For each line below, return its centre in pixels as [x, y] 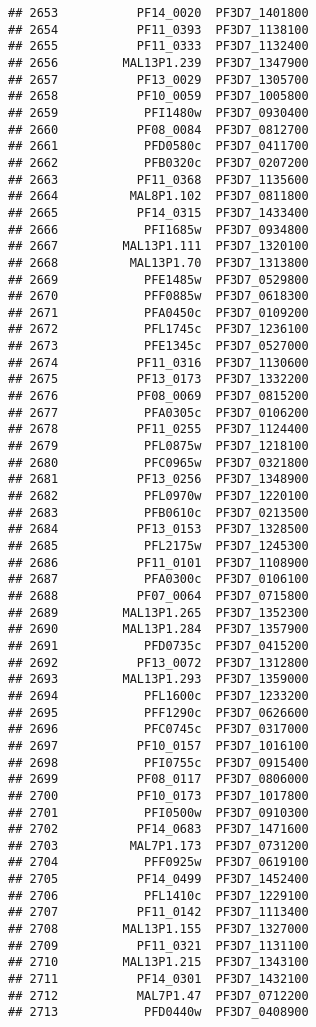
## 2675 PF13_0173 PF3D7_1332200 [158, 379]
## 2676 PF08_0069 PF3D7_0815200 [158, 396]
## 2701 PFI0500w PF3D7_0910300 [158, 812]
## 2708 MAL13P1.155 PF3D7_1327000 [158, 929]
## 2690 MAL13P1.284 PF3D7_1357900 [158, 629]
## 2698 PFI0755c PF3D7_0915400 [158, 762]
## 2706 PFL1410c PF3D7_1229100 [158, 895]
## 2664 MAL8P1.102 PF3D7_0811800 [158, 196]
